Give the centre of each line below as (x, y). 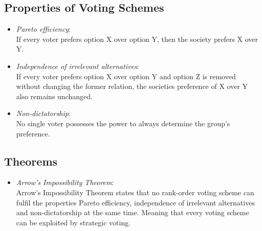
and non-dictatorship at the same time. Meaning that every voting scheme (133, 212)
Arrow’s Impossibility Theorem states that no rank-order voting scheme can (135, 192)
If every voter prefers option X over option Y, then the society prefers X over (137, 39)
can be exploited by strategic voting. (73, 222)
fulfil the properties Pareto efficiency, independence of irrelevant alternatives (135, 202)
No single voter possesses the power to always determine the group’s (123, 123)
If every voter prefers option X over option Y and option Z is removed (126, 76)
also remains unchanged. (54, 96)
